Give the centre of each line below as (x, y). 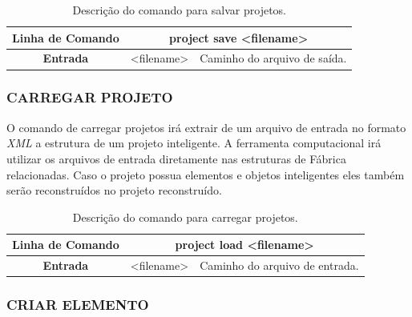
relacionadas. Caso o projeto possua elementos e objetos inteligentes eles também (206, 174)
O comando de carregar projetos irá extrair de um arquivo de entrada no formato (206, 127)
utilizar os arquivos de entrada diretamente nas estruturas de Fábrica (176, 158)
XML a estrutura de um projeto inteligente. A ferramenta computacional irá (194, 143)
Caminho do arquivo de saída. (273, 58)
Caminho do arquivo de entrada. (279, 265)
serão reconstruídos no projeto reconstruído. (114, 190)
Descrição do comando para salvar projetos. (180, 10)
